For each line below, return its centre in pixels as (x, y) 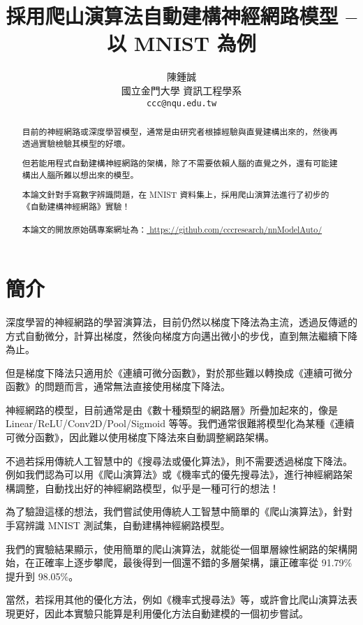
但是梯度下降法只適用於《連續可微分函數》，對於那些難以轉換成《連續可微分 (179, 372)
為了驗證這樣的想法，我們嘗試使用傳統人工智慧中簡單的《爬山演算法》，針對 (179, 511)
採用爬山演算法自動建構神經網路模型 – (181, 16)
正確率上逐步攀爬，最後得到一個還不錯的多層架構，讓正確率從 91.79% (193, 562)
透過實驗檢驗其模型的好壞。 (76, 143)
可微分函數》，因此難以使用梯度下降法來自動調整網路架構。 (140, 437)
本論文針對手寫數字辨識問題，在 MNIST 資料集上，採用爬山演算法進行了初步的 (176, 195)
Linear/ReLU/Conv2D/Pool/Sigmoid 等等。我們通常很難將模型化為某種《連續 (180, 423)
